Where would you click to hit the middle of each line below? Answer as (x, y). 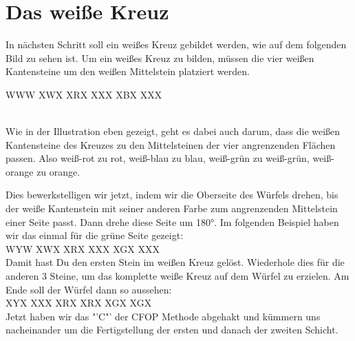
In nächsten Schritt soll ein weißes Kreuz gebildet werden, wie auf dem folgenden (176, 44)
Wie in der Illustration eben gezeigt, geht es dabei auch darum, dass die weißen (173, 131)
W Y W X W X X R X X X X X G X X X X (83, 248)
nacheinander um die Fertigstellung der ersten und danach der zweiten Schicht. (172, 330)
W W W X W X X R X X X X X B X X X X (84, 94)
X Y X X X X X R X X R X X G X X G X (79, 303)
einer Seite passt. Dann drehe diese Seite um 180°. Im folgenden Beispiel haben (172, 221)
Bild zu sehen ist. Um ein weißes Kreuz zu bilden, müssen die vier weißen (160, 58)
